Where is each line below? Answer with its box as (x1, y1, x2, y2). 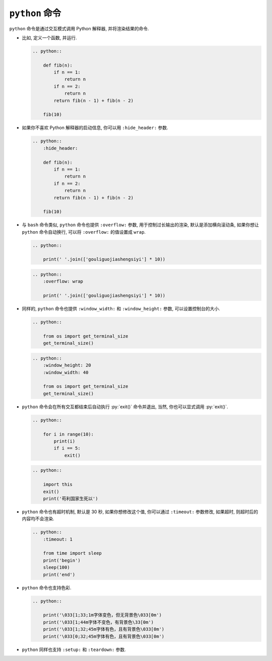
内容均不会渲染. (22, 516, 55, 522)
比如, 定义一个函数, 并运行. (22, 34, 77, 40)
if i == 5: (53, 446, 81, 451)
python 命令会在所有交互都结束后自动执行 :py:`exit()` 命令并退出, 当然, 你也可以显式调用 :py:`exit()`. (22, 404, 229, 410)
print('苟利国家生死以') (43, 495, 98, 502)
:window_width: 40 (43, 369, 89, 375)
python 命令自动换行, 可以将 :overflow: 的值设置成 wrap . (22, 229, 146, 235)
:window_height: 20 (43, 362, 92, 368)
